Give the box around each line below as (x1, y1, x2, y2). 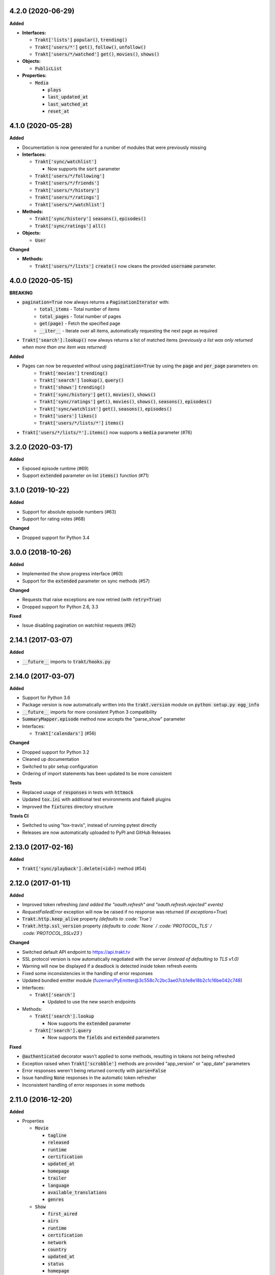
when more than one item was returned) (22, 344, 107, 350)
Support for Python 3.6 (22, 695, 71, 701)
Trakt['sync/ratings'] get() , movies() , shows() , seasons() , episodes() (39, 398, 212, 405)
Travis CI (9, 812, 29, 819)
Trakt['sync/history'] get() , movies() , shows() (39, 391, 156, 397)
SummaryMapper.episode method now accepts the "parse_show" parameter (22, 716, 186, 722)
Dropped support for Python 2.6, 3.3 (22, 603, 99, 609)
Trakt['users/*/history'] (35, 187, 100, 193)
